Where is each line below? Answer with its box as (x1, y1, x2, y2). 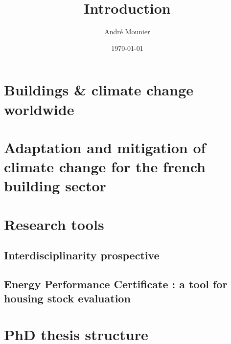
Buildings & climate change (4, 80, 194, 100)
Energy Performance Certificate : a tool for (4, 276, 228, 291)
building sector (4, 176, 106, 196)
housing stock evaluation (4, 291, 131, 306)
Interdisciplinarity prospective (4, 248, 160, 263)
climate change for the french (4, 157, 206, 177)
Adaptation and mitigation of (4, 137, 206, 157)
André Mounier (104, 26, 150, 37)
